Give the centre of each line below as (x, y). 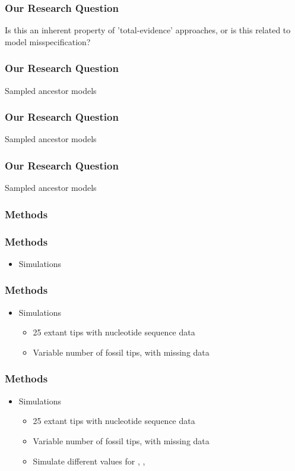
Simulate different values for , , (89, 461)
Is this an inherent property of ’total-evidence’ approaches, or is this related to (148, 30)
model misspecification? (48, 41)
